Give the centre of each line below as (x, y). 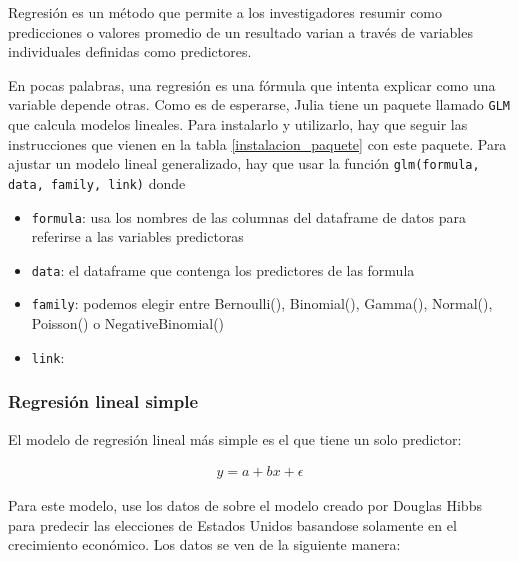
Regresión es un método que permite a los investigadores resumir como (225, 12)
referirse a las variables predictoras (137, 236)
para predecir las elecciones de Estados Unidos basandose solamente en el (232, 524)
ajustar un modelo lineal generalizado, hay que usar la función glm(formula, (244, 163)
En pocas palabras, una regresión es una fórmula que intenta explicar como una (252, 84)
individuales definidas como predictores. (130, 51)
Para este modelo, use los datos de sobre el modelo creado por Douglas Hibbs (245, 505)
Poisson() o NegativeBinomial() (128, 323)
